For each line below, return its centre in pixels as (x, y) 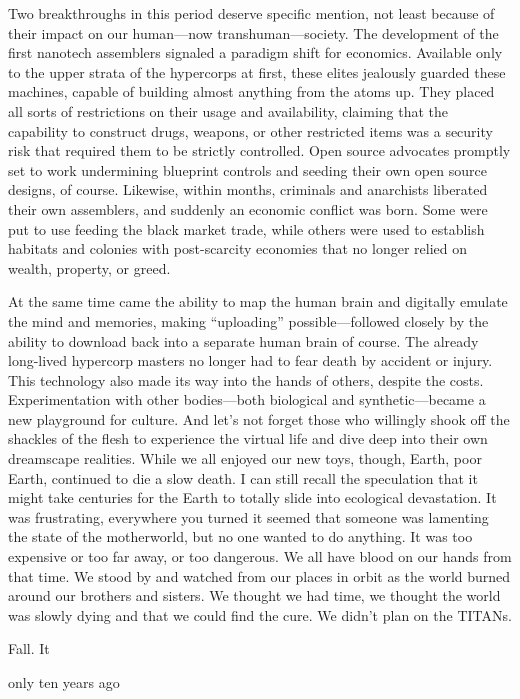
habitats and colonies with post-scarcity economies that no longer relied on (237, 248)
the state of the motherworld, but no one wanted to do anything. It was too (240, 536)
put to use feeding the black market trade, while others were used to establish (246, 228)
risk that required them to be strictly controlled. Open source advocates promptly (259, 150)
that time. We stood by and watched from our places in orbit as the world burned (259, 575)
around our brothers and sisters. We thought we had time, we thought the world (254, 595)
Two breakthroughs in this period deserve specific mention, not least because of (251, 13)
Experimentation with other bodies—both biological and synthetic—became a (247, 399)
